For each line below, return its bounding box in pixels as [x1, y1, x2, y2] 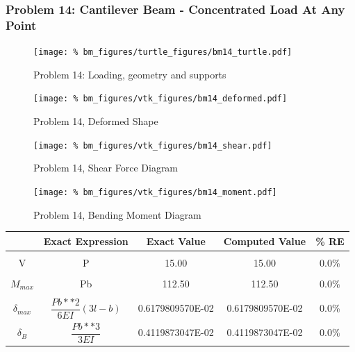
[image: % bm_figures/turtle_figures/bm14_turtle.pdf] [33, 47, 292, 58]
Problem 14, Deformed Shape [33, 114, 158, 128]
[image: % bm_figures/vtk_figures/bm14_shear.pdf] [33, 140, 272, 151]
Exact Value [146, 233, 206, 248]
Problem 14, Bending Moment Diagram [33, 207, 201, 221]
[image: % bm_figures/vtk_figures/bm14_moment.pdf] [33, 187, 277, 197]
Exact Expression [43, 233, 129, 248]
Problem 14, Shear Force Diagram [33, 160, 179, 175]
